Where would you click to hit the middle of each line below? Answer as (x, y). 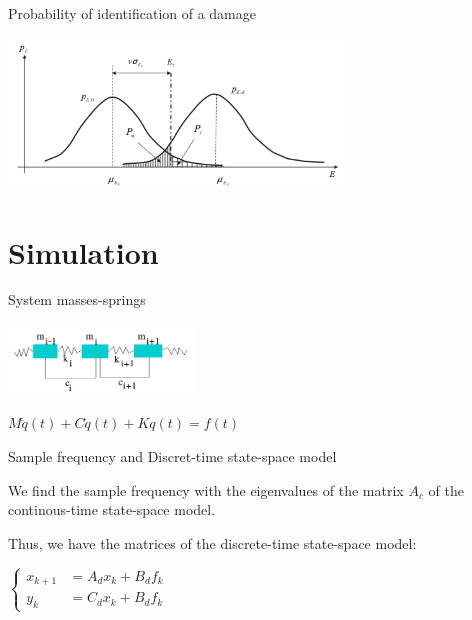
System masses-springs (77, 299)
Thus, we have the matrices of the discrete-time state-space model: (212, 542)
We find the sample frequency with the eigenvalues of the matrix (206, 489)
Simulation (83, 251)
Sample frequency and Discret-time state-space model (172, 456)
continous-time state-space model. (112, 509)
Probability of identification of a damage (132, 13)
